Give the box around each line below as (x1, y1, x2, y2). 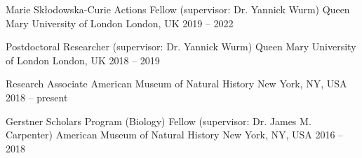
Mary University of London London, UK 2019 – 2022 (6, 15, 234, 30)
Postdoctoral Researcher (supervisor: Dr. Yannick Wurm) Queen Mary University (6, 39, 356, 54)
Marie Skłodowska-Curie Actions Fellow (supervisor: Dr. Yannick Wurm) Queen (6, 2, 350, 16)
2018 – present (6, 89, 68, 104)
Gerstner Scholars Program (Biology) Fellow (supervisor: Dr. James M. (6, 113, 311, 128)
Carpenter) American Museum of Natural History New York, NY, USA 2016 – (6, 127, 344, 142)
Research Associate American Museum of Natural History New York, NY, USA (6, 76, 347, 91)
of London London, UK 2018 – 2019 (6, 52, 160, 67)
